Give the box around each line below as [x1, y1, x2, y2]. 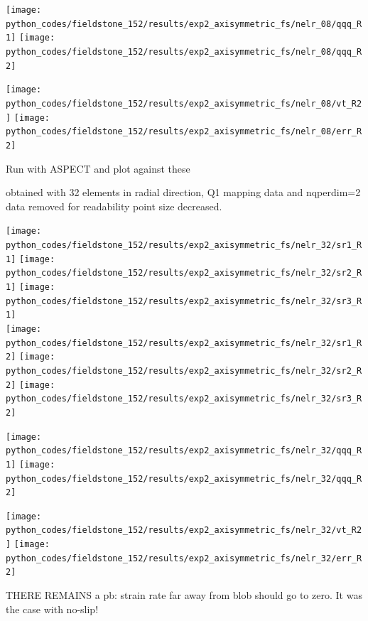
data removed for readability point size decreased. [6, 198, 222, 213]
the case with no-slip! [6, 601, 99, 616]
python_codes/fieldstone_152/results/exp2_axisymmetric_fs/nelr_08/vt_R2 [6, 98, 362, 109]
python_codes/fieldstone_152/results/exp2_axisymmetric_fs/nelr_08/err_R [6, 126, 362, 137]
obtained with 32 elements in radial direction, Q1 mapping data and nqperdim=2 [6, 185, 361, 200]
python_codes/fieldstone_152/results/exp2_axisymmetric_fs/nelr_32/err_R [6, 553, 362, 563]
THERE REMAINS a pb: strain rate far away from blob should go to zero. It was [6, 588, 362, 603]
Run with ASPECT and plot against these [6, 161, 190, 175]
